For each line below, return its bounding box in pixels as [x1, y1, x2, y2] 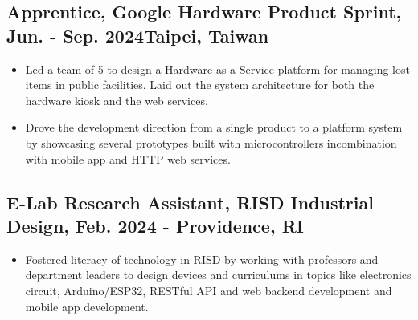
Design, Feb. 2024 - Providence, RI [6, 213, 304, 237]
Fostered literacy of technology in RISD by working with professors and [25, 250, 379, 267]
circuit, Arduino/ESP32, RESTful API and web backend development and [25, 282, 392, 298]
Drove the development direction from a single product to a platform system [25, 119, 403, 136]
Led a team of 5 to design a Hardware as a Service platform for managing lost [25, 60, 410, 77]
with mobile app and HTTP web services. [25, 150, 231, 167]
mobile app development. [25, 298, 149, 314]
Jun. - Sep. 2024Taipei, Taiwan [6, 22, 269, 47]
